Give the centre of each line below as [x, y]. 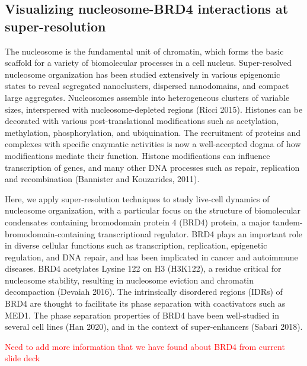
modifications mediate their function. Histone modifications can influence [137, 155]
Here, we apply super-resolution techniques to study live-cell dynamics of [137, 198]
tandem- [288, 222]
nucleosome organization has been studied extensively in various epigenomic [143, 74]
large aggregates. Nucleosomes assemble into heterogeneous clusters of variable [147, 97]
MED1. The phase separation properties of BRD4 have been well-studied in [142, 315]
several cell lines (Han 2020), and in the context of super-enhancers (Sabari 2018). [154, 327]
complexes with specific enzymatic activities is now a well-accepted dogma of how [153, 144]
